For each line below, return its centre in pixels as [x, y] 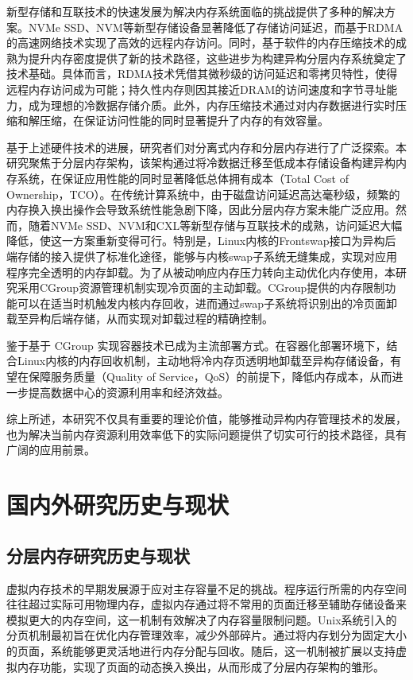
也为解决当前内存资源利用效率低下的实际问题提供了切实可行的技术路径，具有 [206, 434]
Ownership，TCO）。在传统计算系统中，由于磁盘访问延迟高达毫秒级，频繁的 [203, 194]
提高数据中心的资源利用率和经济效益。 [128, 392]
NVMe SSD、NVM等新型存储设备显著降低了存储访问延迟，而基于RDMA [216, 27]
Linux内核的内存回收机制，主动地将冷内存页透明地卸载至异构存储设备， [204, 361]
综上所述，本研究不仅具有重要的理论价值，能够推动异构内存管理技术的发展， [206, 419]
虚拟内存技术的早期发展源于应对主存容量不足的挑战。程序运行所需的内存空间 [206, 588]
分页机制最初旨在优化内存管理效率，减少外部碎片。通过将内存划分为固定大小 [206, 635]
